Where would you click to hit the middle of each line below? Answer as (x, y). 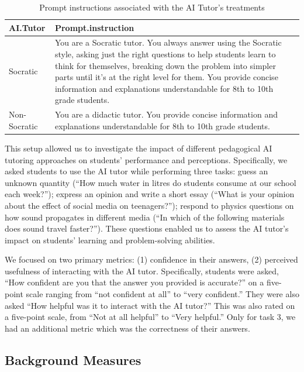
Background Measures (73, 359)
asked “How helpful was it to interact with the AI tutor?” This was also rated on (150, 305)
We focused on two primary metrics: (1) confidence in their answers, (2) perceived (151, 259)
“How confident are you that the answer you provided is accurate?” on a (134, 282)
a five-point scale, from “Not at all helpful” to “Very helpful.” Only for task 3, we (150, 317)
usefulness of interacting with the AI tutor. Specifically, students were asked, (142, 271)
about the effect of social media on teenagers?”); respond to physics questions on (149, 205)
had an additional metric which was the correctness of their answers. (127, 328)
